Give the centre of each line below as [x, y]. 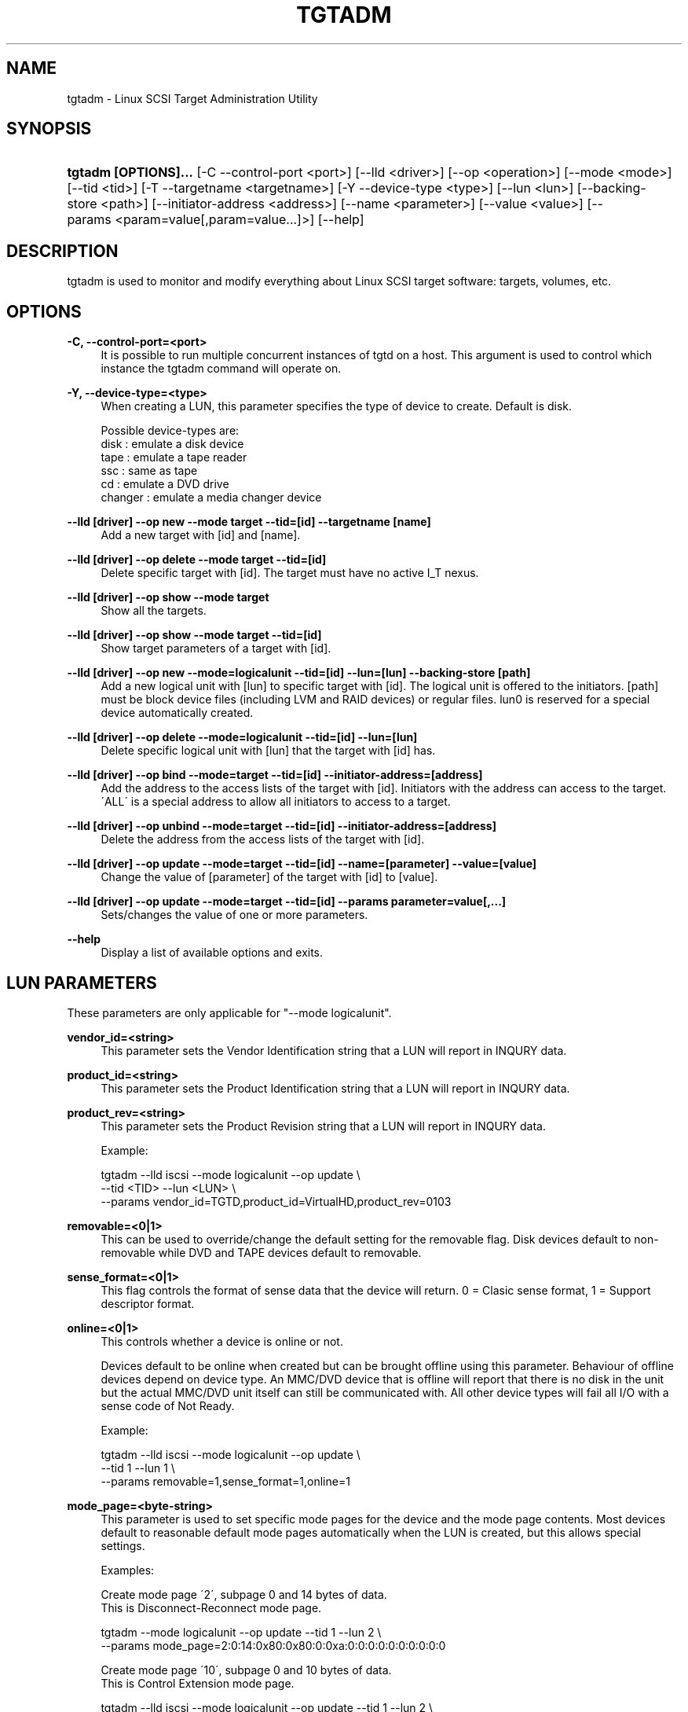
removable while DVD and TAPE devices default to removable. [261, 1252]
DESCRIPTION [62, 251]
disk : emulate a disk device [172, 444]
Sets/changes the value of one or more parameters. [234, 915]
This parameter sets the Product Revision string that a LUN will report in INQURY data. [324, 1126]
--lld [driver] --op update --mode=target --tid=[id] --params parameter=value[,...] [287, 902]
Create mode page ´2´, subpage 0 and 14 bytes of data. [244, 1594]
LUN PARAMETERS [82, 983]
